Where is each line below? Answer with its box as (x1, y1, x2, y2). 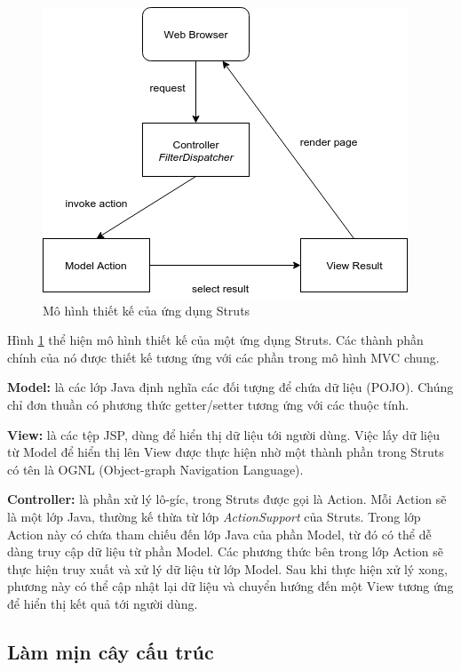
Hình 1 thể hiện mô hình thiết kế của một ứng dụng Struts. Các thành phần (7, 331, 424, 349)
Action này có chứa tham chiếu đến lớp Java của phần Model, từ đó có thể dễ (7, 524, 432, 543)
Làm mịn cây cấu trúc (7, 637, 214, 665)
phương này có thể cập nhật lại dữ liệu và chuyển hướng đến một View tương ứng (7, 577, 454, 595)
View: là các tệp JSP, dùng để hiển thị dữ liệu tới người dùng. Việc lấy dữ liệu (7, 425, 441, 443)
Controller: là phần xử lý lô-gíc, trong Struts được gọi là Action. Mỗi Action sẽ (7, 490, 447, 508)
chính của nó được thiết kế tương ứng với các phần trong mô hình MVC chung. (7, 347, 440, 366)
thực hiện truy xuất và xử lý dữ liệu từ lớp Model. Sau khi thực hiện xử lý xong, (7, 559, 448, 578)
